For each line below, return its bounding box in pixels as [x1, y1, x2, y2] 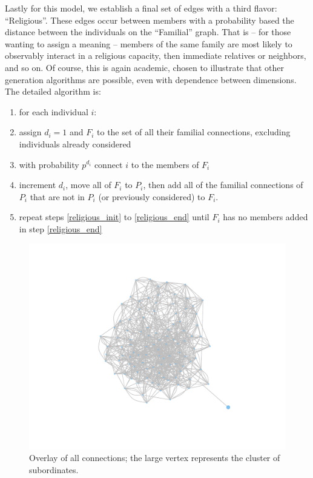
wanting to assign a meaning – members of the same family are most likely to [5, 37, 292, 50]
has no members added [223, 210, 308, 223]
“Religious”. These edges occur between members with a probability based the [5, 13, 294, 26]
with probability [19, 158, 79, 170]
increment [19, 178, 56, 191]
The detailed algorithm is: [5, 85, 101, 98]
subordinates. [29, 463, 79, 476]
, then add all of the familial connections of [143, 178, 303, 191]
